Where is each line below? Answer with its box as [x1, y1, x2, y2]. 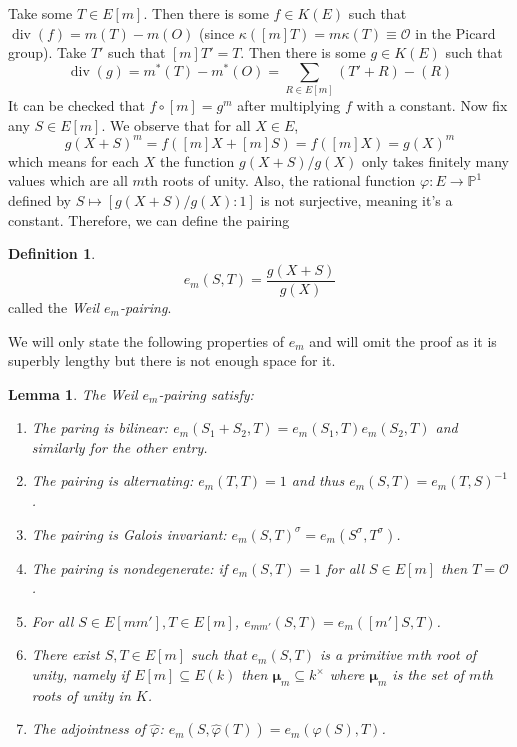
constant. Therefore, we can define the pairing [8, 209, 290, 230]
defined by [8, 190, 72, 211]
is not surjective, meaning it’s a [260, 190, 453, 211]
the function [160, 150, 235, 171]
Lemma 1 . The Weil [8, 383, 138, 404]
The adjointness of [31, 718, 146, 739]
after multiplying [237, 95, 341, 116]
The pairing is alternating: [31, 470, 194, 491]
